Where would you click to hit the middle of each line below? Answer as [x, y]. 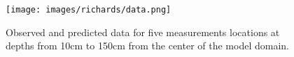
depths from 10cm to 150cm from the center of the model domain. [147, 46]
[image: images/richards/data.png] [89, 10]
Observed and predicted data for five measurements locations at [143, 32]
